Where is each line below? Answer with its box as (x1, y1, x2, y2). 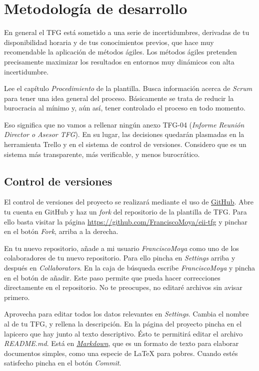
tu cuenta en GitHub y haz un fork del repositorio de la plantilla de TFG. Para (4, 206, 247, 217)
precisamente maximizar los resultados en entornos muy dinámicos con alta (4, 56, 234, 66)
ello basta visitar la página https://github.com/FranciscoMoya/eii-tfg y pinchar (4, 216, 247, 226)
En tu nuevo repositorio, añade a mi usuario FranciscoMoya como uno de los (4, 242, 239, 253)
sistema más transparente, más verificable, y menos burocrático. (4, 148, 200, 159)
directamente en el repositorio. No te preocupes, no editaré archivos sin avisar (4, 282, 242, 292)
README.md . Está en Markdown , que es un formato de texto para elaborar (4, 338, 239, 348)
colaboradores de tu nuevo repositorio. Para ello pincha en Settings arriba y (4, 252, 235, 263)
